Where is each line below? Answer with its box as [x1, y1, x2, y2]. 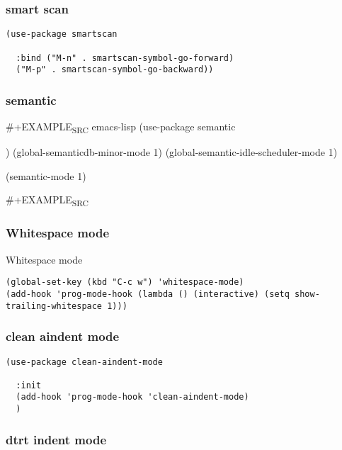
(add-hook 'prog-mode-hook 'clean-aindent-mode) [16, 392, 249, 403]
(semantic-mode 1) [6, 168, 86, 183]
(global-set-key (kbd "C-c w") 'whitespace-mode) [6, 277, 244, 288]
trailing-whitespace [6, 300, 103, 311]
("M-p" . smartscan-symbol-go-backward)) [16, 64, 214, 75]
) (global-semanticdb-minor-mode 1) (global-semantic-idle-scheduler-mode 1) [6, 145, 338, 159]
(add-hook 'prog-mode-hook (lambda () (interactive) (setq [6, 288, 290, 299]
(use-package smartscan [6, 29, 118, 40]
